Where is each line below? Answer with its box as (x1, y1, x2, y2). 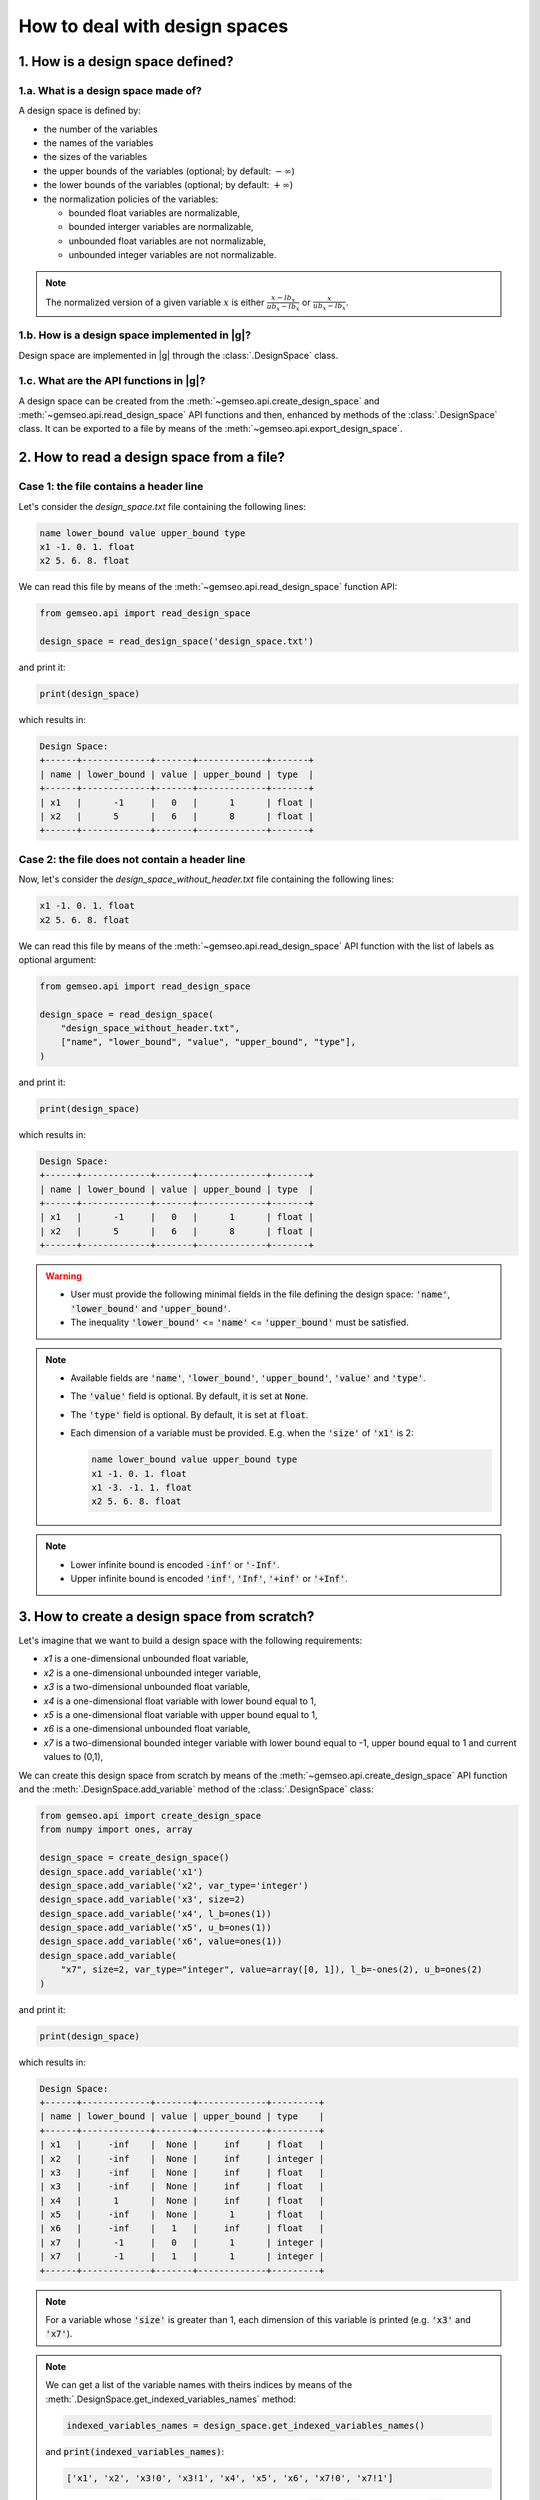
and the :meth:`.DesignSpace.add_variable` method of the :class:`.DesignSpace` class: (18, 1783, 374, 1795)
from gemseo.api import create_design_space (39, 1810, 262, 1821)
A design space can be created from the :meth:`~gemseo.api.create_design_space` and (18, 395, 380, 407)
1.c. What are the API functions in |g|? (18, 374, 206, 388)
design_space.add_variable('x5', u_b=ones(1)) (39, 1922, 272, 1934)
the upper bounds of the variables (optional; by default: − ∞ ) (43, 165, 295, 177)
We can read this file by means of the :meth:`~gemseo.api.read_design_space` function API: (18, 581, 398, 593)
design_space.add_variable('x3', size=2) (39, 1894, 246, 1905)
